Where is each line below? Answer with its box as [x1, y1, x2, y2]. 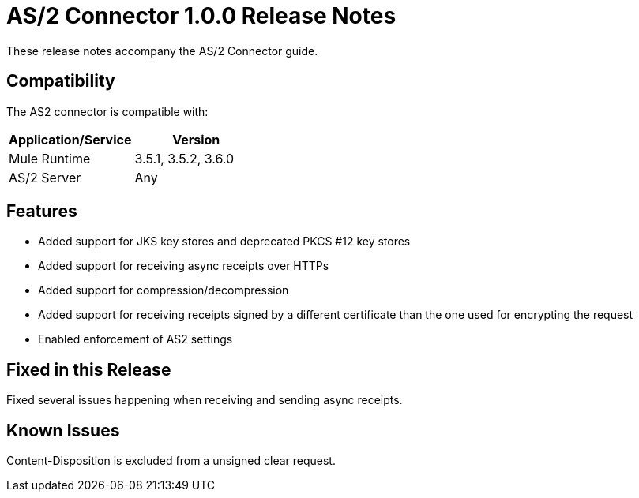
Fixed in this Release [6, 359, 171, 380]
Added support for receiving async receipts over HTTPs [38, 259, 329, 273]
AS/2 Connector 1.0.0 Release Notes [6, 2, 397, 29]
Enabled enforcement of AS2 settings [38, 332, 233, 346]
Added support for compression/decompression [38, 283, 289, 298]
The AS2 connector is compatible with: [6, 104, 209, 118]
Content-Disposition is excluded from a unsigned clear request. [6, 454, 336, 468]
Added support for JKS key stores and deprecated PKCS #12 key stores [38, 234, 411, 249]
